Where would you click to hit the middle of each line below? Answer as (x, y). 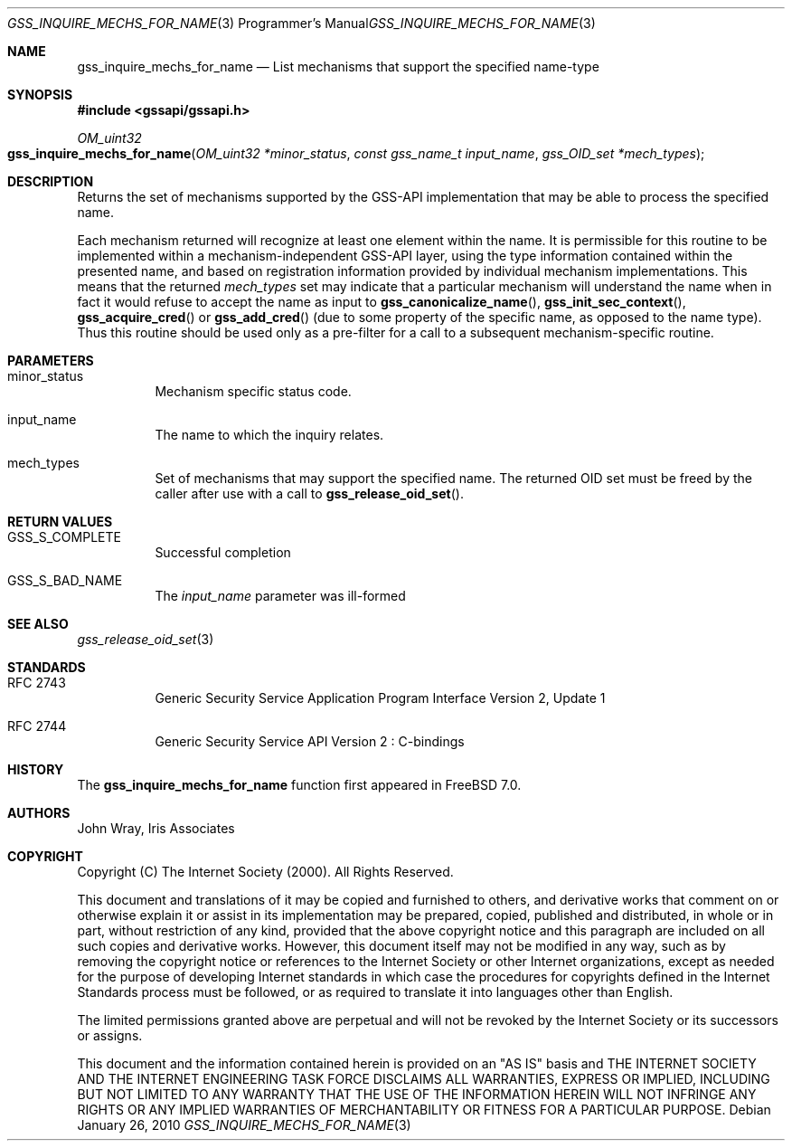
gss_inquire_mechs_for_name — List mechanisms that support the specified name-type (338, 66)
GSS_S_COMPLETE (64, 537)
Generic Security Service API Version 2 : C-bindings (310, 741)
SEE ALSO (38, 624)
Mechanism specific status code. (253, 391)
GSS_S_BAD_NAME (65, 580)
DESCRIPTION (51, 181)
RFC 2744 (37, 726)
